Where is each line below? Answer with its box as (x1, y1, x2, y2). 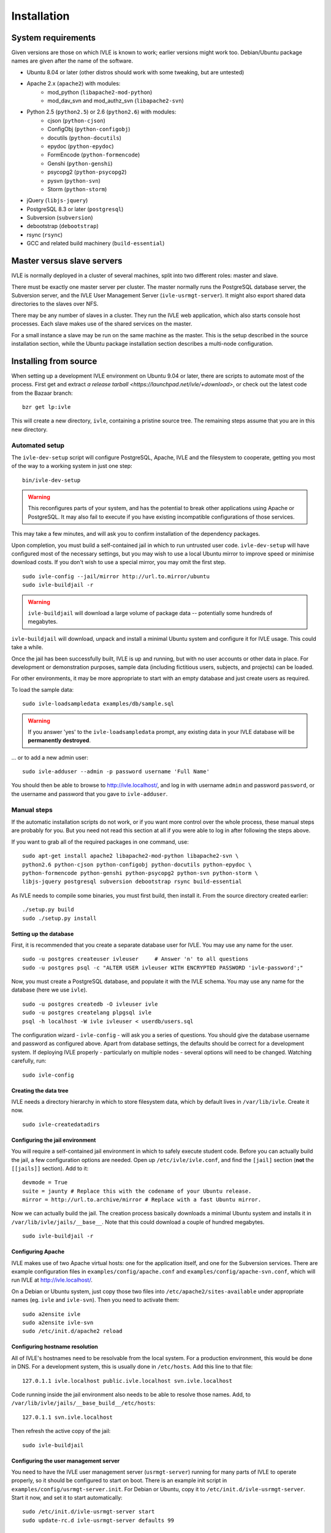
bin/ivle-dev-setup (22, 476, 81, 484)
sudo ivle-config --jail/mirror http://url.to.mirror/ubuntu (22, 573, 210, 579)
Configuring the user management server (11, 1457, 120, 1464)
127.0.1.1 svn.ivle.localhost (22, 1413, 113, 1421)
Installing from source (11, 356, 97, 366)
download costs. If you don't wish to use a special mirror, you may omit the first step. (11, 559, 226, 566)
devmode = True (22, 1179, 68, 1186)
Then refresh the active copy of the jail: (11, 1428, 111, 1435)
